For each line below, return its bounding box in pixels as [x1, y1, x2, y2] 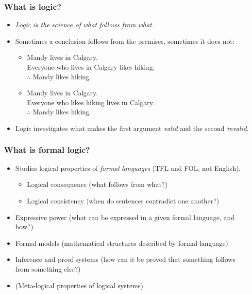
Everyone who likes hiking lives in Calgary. [27, 97, 154, 107]
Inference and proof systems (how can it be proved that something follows [15, 254, 235, 264]
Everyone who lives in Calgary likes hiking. [27, 62, 155, 72]
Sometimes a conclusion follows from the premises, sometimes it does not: [15, 36, 235, 46]
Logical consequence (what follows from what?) [27, 179, 168, 189]
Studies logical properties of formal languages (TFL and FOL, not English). [15, 163, 241, 173]
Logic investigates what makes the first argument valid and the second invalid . [15, 123, 249, 133]
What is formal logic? [4, 144, 90, 156]
